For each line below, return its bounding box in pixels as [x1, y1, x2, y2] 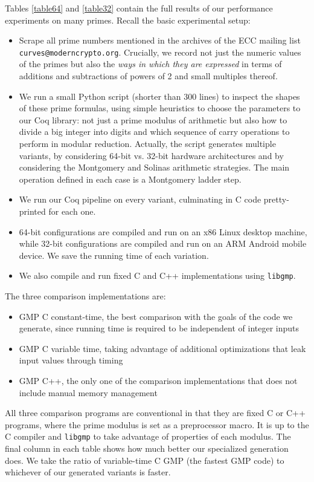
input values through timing [19, 354, 123, 366]
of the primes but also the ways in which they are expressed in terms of [19, 57, 282, 70]
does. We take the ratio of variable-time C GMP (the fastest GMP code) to [5, 454, 284, 466]
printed [19, 204, 46, 217]
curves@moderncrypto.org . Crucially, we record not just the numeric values [19, 45, 301, 58]
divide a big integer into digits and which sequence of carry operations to [19, 125, 290, 138]
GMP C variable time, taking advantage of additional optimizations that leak [19, 342, 306, 354]
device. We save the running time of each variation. [19, 249, 209, 261]
